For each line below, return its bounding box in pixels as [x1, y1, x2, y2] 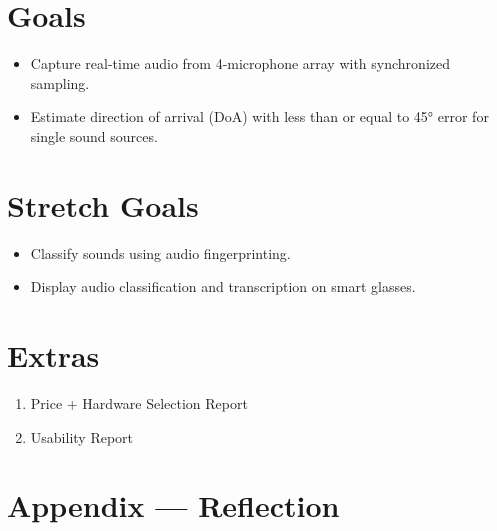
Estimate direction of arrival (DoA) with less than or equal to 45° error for [30, 106, 489, 127]
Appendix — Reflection [7, 485, 340, 526]
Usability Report [30, 426, 134, 447]
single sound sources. [30, 125, 158, 146]
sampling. [30, 72, 90, 93]
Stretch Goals [7, 184, 199, 225]
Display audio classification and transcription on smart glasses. [30, 276, 416, 297]
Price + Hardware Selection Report [30, 392, 248, 413]
